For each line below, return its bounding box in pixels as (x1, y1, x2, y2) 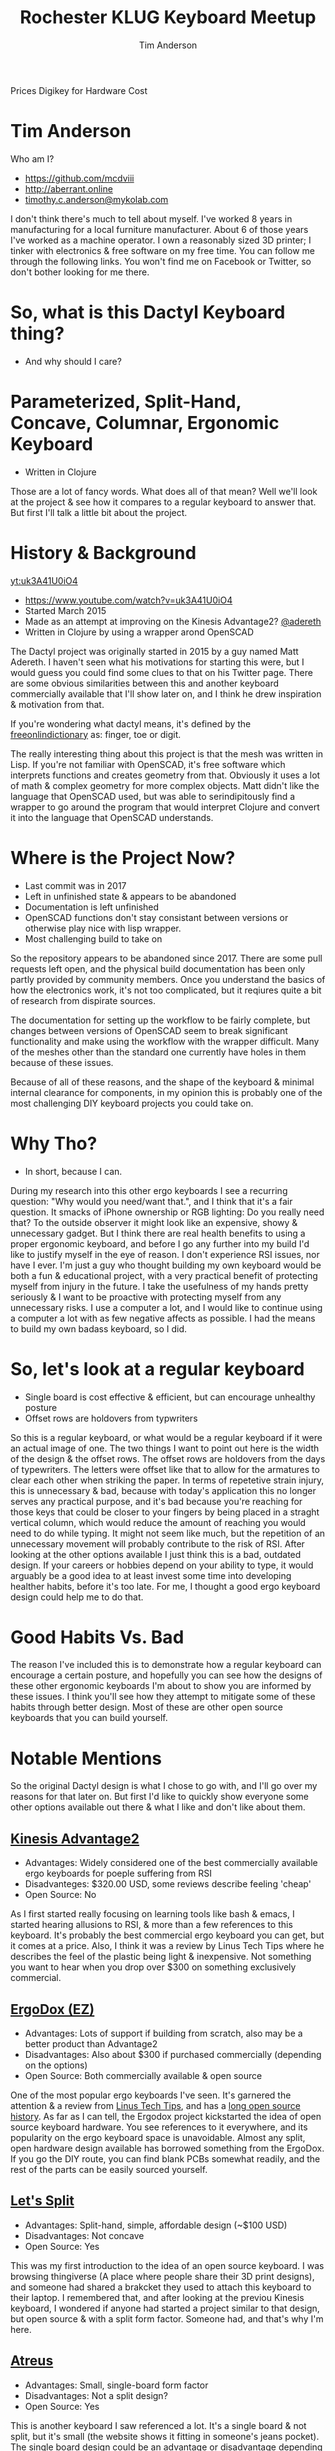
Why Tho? (10, 1132, 98, 1155)
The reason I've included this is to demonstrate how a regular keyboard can (10, 1659, 322, 1671)
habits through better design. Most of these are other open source (10, 1701, 283, 1713)
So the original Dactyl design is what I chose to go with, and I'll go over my (10, 1780, 318, 1792)
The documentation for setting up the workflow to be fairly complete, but (10, 1014, 311, 1026)
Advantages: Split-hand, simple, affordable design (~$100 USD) (24, 2219, 288, 2231)
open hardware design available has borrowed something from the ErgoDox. (10, 2142, 325, 2154)
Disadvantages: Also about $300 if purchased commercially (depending (24, 2049, 322, 2060)
